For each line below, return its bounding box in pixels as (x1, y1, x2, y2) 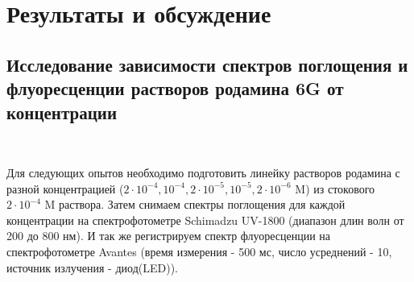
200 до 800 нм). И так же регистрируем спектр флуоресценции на (6, 227, 331, 244)
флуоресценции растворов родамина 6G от (6, 76, 344, 101)
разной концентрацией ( (6, 180, 124, 197)
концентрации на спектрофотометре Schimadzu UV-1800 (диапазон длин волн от (6, 211, 404, 228)
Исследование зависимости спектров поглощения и (6, 52, 408, 77)
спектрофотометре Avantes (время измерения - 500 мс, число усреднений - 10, (6, 243, 392, 259)
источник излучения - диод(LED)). (6, 259, 178, 276)
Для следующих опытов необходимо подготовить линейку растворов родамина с (6, 164, 400, 180)
